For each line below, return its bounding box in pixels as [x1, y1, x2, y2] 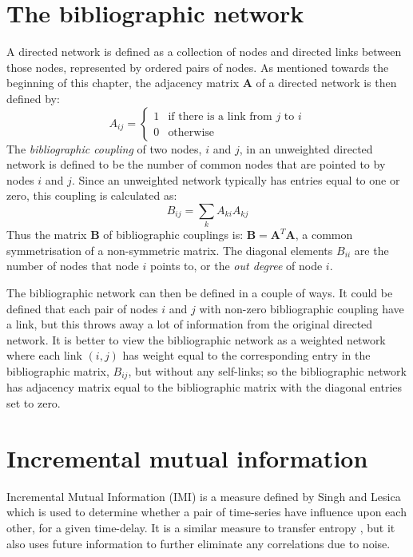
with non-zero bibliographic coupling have [199, 300, 404, 316]
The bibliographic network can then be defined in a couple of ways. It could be [6, 284, 393, 300]
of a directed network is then [256, 74, 397, 91]
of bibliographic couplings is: [103, 226, 244, 243]
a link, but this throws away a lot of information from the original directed [6, 316, 373, 332]
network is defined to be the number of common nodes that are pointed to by [6, 156, 386, 173]
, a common [295, 226, 353, 243]
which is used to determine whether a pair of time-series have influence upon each [6, 503, 407, 520]
